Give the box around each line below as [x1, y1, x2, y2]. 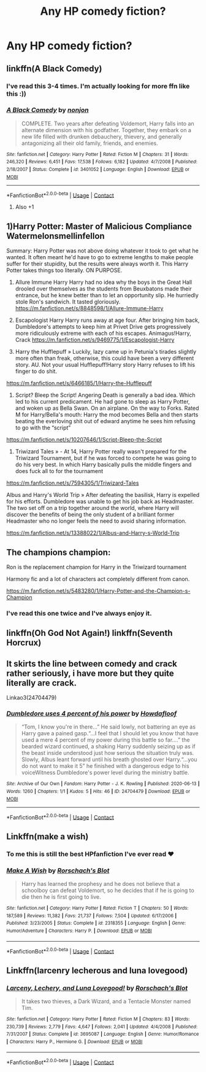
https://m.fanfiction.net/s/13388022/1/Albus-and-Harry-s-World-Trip [6, 530, 180, 537]
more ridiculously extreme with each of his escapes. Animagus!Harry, [15, 330, 191, 337]
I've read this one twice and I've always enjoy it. [6, 609, 152, 617]
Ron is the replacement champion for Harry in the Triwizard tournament [6, 563, 187, 571]
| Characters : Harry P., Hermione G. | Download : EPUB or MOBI [6, 1038, 143, 1045]
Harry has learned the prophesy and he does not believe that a [21, 880, 180, 888]
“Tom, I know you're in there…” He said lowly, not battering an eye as [21, 723, 196, 730]
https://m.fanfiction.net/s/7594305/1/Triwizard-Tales [6, 479, 139, 487]
